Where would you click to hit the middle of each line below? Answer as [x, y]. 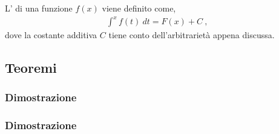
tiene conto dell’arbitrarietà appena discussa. [192, 35]
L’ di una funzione [39, 8]
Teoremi [31, 68]
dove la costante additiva [51, 35]
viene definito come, [139, 8]
